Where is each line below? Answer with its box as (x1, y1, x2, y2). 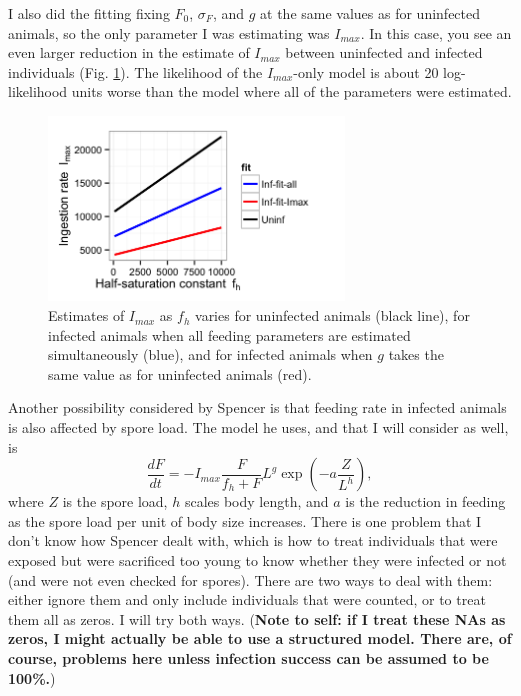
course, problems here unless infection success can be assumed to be (8, 647, 489, 668)
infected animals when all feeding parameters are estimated (48, 324, 411, 345)
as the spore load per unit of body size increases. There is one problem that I (8, 510, 482, 531)
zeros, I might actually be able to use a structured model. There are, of (8, 628, 512, 649)
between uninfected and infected (285, 42, 483, 63)
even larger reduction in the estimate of (8, 42, 250, 63)
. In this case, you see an (360, 22, 512, 43)
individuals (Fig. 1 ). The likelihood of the (8, 61, 263, 82)
